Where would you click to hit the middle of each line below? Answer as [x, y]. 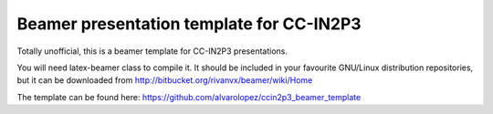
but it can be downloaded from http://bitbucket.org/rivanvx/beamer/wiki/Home [165, 80]
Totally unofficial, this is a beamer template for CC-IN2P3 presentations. [152, 51]
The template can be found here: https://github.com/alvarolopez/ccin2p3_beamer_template [189, 97]
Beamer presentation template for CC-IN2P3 [189, 24]
